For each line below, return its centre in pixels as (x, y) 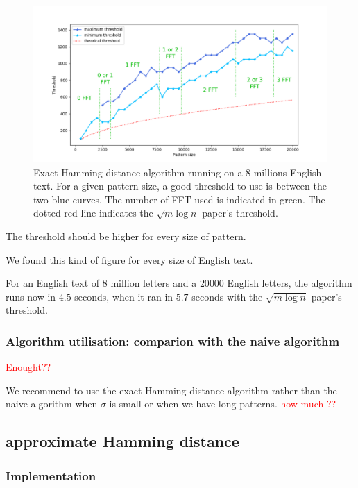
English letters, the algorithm (290, 283)
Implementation (51, 475)
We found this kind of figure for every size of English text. (129, 259)
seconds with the (227, 296)
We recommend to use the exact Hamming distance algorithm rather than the (171, 390)
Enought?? (28, 367)
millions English (288, 172)
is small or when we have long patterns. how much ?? (223, 404)
